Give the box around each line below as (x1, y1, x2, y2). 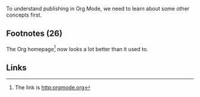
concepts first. (6, 11, 42, 18)
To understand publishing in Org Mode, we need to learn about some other (6, 5, 190, 12)
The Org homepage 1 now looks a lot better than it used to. (6, 44, 149, 52)
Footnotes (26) (6, 29, 62, 39)
